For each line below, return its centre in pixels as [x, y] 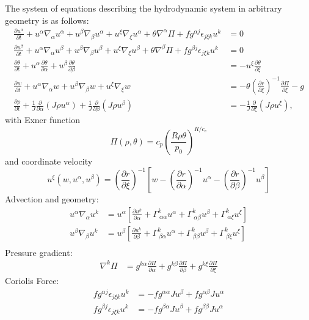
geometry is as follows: [47, 20]
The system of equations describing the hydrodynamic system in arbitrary [144, 8]
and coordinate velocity [49, 161]
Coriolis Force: [32, 281]
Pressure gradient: [39, 252]
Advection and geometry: [52, 199]
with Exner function [43, 120]
